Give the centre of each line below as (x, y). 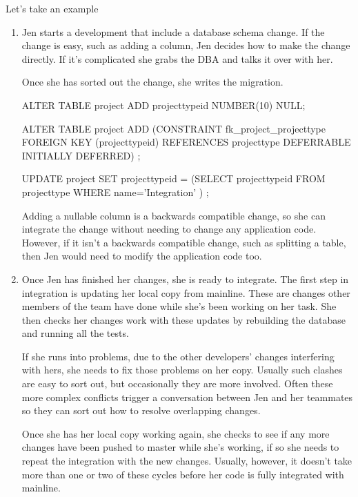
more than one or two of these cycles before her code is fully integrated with (183, 474)
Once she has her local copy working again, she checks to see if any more (176, 433)
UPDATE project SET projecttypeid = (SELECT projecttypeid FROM (173, 178)
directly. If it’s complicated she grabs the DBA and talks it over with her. (177, 58)
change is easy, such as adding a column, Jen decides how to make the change (186, 45)
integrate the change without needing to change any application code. (169, 229)
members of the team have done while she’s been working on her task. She (179, 306)
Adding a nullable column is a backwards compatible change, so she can (173, 215)
